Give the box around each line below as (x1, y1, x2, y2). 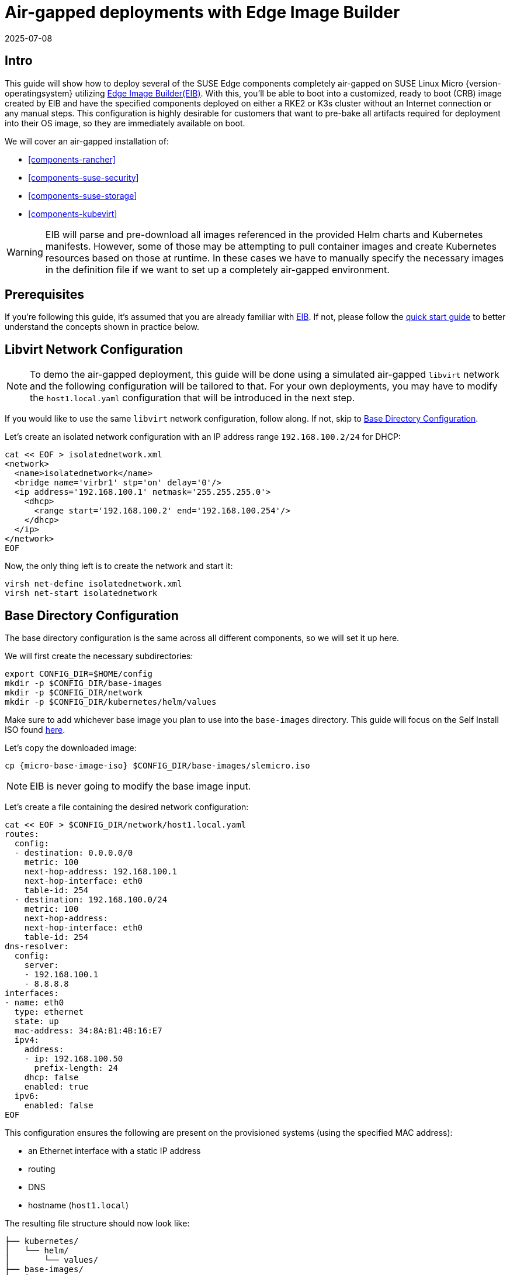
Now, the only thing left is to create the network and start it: (5, 561, 233, 571)
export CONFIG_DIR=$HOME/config (5, 669, 152, 679)
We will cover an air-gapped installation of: (5, 136, 169, 146)
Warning (6, 246, 43, 258)
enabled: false (24, 1101, 93, 1111)
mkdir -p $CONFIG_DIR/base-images (5, 678, 162, 688)
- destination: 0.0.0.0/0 (14, 848, 133, 858)
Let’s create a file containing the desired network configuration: (5, 802, 249, 812)
